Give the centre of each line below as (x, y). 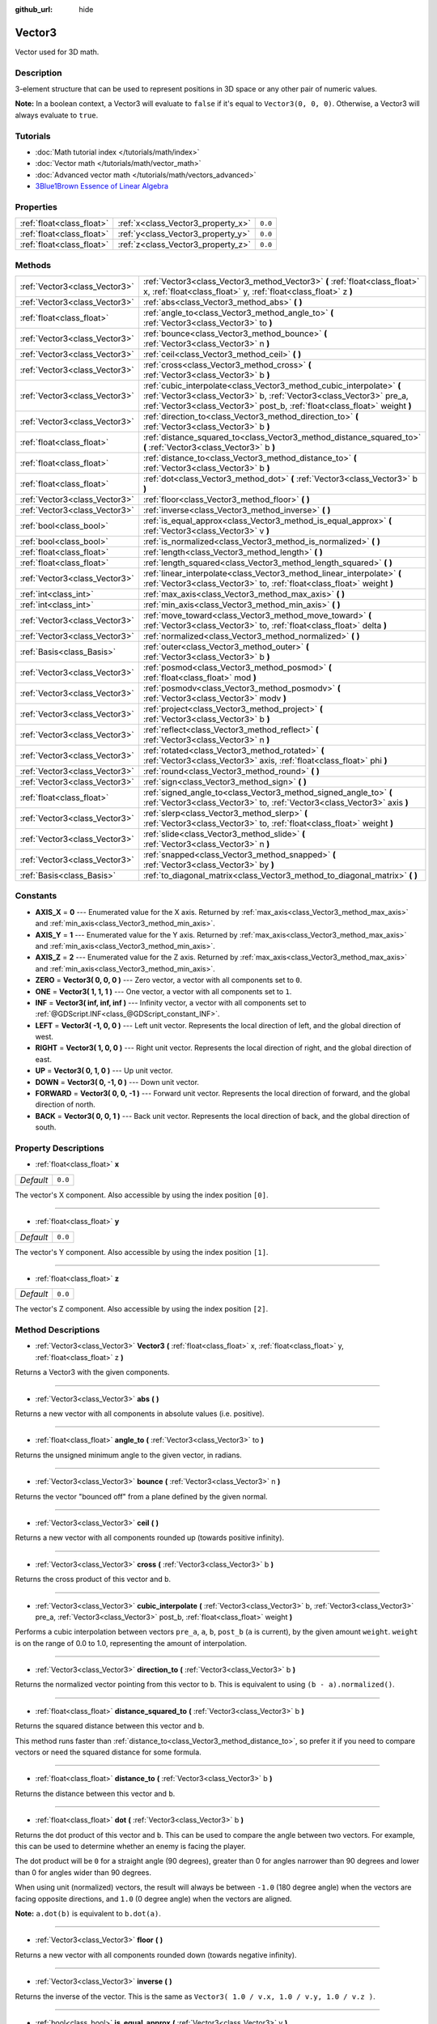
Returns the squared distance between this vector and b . (110, 1726)
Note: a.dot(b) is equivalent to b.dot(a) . (88, 1913)
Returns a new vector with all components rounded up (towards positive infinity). (150, 1537)
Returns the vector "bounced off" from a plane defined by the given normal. (141, 1496)
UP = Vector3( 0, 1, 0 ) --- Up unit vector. (104, 1071)
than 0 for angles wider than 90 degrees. (83, 1872)
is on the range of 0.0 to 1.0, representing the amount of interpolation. (131, 1643)
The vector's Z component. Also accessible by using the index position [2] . (142, 1309)
